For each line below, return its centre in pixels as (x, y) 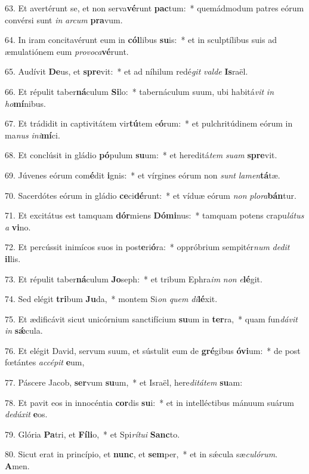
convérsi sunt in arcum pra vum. (64, 19)
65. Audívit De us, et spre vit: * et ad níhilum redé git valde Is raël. (126, 71)
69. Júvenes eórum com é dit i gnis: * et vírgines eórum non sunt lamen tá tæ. (143, 175)
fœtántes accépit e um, (45, 362)
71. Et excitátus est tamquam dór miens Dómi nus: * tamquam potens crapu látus (154, 215)
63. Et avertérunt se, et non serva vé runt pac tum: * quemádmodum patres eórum (154, 8)
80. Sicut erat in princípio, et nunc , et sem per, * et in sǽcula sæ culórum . (141, 454)
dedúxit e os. (26, 414)
